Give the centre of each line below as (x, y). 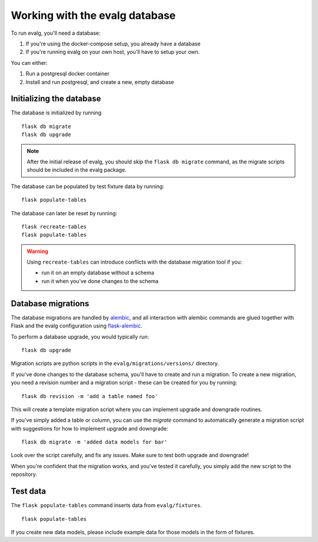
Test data (29, 492)
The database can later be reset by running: (64, 213)
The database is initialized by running (56, 113)
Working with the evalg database (93, 15)
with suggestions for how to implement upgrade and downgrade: (90, 428)
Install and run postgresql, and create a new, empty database (100, 82)
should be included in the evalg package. (77, 170)
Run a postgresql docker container (68, 74)
